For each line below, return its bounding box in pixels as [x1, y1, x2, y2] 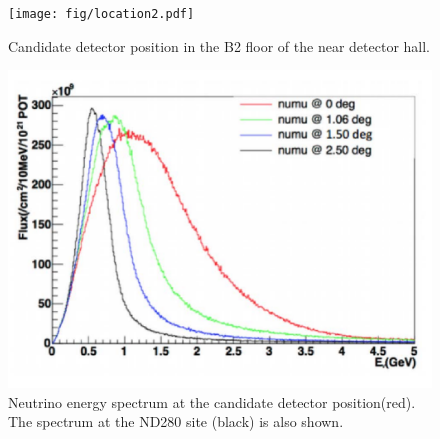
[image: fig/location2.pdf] [8, 7, 195, 21]
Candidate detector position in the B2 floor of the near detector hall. [8, 35, 431, 56]
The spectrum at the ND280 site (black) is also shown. [8, 411, 344, 432]
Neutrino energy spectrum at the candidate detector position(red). [8, 391, 416, 412]
